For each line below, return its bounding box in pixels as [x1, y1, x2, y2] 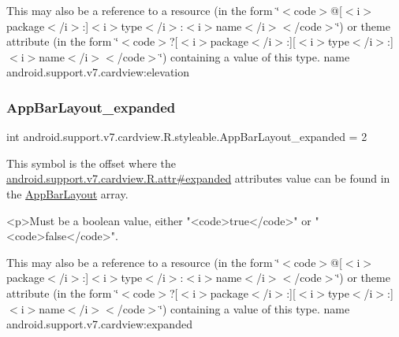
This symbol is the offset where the [6, 154, 176, 171]
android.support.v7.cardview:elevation [6, 64, 190, 80]
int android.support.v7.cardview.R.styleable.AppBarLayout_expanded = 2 [6, 128, 367, 145]
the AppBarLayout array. [6, 185, 129, 202]
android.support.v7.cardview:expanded [6, 316, 192, 332]
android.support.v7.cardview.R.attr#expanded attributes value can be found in [6, 170, 390, 187]
